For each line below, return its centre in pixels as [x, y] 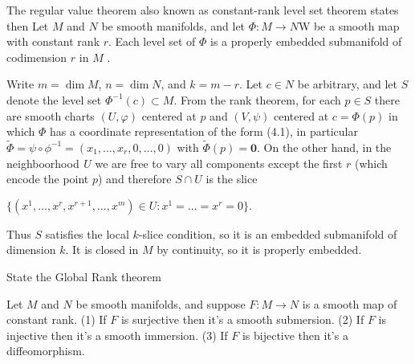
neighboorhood [43, 163]
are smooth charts [51, 115]
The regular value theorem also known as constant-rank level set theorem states [203, 10]
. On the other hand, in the [324, 147]
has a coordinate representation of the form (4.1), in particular [204, 131]
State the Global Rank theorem [84, 276]
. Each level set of [152, 41]
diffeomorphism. [46, 351]
